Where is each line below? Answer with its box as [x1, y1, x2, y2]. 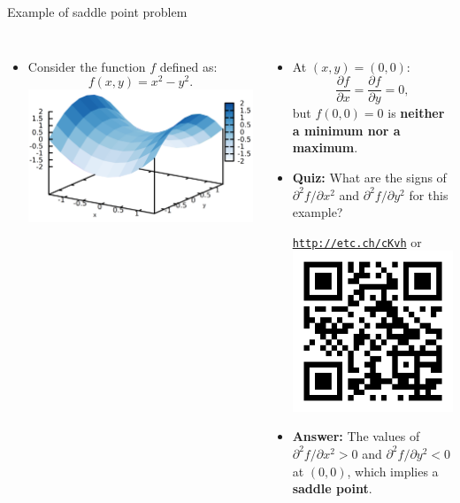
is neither [387, 104, 445, 122]
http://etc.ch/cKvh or [292, 232, 422, 251]
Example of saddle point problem [7, 3, 188, 20]
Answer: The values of [292, 427, 420, 445]
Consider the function [27, 57, 146, 75]
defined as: [159, 57, 218, 75]
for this [409, 185, 448, 204]
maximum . [292, 138, 358, 157]
